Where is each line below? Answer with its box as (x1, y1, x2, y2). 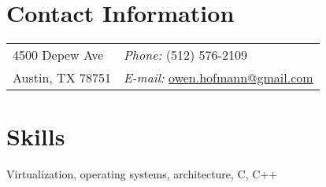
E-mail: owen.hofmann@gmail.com (123, 68, 313, 87)
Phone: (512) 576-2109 (123, 46, 247, 64)
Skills (6, 120, 65, 152)
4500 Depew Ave (13, 46, 104, 64)
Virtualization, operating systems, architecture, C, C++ (6, 166, 278, 182)
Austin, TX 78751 (13, 68, 111, 87)
